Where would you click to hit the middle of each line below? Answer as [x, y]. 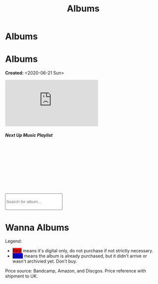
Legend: [14, 241]
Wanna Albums [37, 227]
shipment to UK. [22, 276]
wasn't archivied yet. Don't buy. [45, 261]
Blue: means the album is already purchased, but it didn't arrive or [80, 256]
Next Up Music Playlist [29, 135]
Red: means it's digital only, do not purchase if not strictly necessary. [83, 251]
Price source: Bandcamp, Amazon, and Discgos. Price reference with [76, 271]
